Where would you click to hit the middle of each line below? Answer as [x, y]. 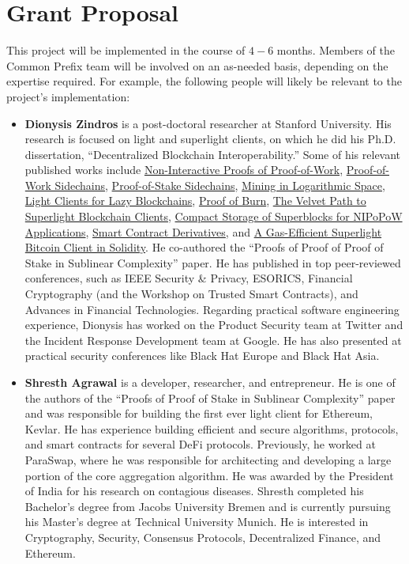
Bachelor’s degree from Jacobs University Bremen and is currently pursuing [208, 506]
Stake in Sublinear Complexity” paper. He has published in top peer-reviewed [213, 262]
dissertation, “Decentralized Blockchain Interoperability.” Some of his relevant [213, 154]
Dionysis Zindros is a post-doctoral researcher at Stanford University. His [208, 123]
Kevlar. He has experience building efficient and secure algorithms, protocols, [212, 428]
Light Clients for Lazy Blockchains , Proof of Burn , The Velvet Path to [195, 201]
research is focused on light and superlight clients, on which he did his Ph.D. [210, 139]
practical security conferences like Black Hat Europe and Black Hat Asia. [202, 356]
